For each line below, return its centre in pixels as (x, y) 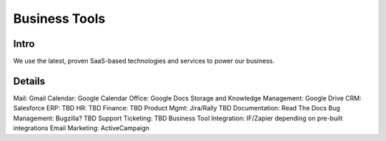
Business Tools (59, 19)
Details (29, 81)
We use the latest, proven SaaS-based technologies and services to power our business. (144, 61)
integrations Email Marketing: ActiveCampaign (81, 128)
